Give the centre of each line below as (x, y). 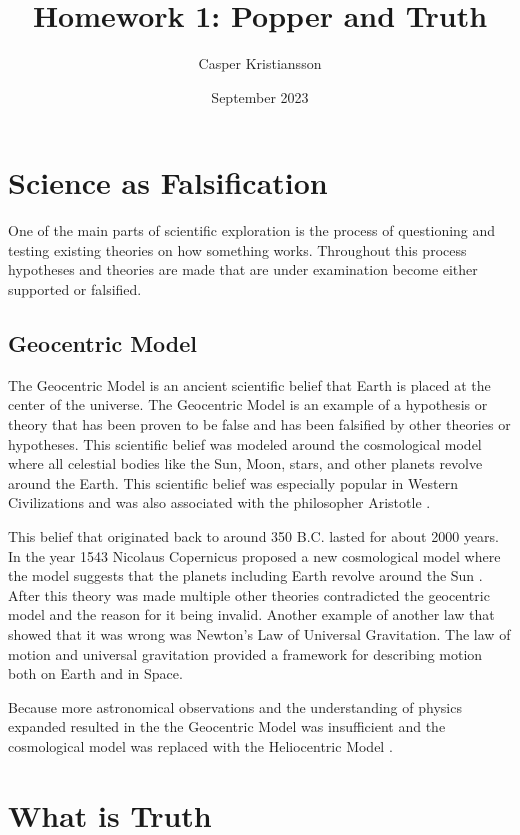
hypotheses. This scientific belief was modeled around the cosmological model (245, 443)
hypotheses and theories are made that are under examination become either (243, 269)
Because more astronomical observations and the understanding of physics (235, 706)
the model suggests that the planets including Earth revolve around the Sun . (245, 575)
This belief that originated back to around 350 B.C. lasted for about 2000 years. (253, 535)
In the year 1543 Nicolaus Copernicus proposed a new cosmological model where (254, 555)
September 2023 (260, 96)
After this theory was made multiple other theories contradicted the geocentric (249, 594)
